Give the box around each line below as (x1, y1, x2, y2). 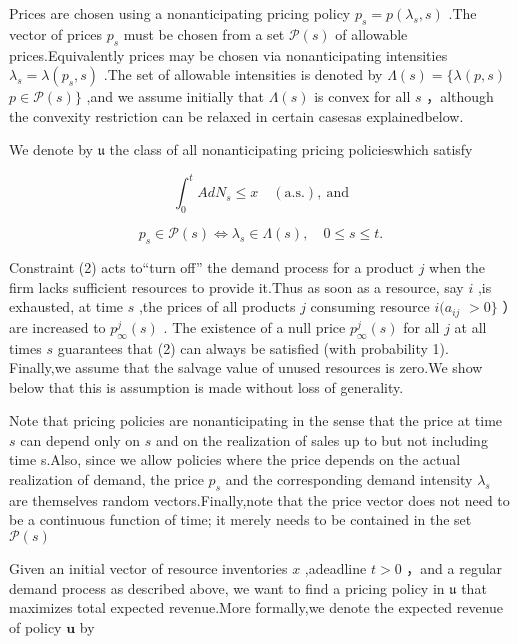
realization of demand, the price (9, 469, 204, 490)
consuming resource (310, 296, 430, 317)
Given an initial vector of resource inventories (9, 558, 288, 579)
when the (429, 257, 486, 278)
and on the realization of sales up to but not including (155, 429, 488, 450)
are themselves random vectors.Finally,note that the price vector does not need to (9, 489, 510, 510)
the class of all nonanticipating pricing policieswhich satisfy (109, 139, 473, 160)
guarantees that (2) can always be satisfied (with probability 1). (57, 337, 449, 358)
